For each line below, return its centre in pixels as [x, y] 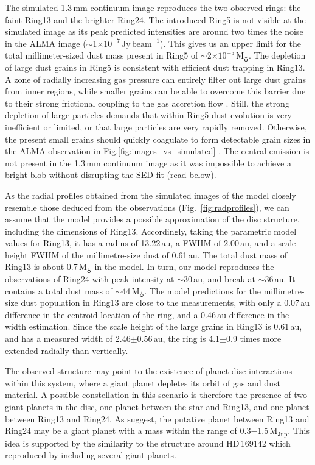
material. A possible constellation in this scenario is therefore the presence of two [156, 395]
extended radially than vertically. [67, 350]
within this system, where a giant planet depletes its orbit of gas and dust [143, 382]
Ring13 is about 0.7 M [46, 267]
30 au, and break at [220, 279]
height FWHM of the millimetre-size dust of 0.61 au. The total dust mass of [146, 254]
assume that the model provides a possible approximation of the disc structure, [152, 219]
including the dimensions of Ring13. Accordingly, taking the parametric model [151, 231]
